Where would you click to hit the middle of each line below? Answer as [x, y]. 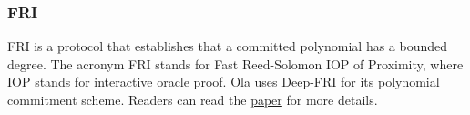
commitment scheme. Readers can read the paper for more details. [193, 99]
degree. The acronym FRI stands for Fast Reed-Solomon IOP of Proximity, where [235, 63]
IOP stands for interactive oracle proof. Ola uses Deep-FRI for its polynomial [224, 82]
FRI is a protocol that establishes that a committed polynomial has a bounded [228, 46]
